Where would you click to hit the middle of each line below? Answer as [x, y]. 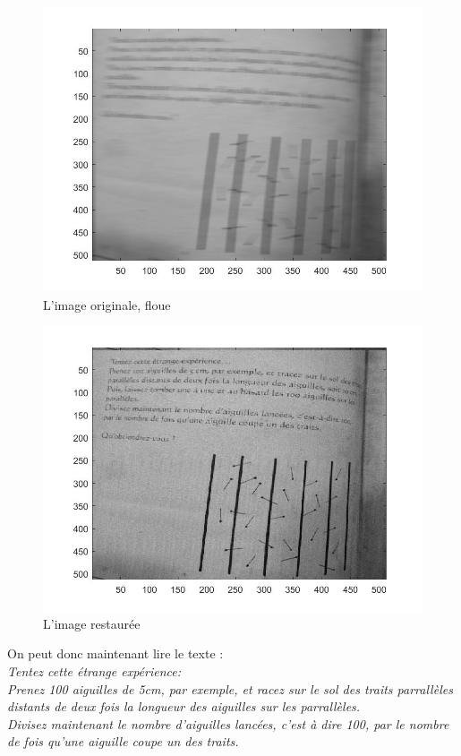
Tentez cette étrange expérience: [94, 670]
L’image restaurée [92, 623]
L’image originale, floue [107, 304]
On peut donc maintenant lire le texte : [115, 653]
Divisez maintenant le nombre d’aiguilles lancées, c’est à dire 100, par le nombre [228, 723]
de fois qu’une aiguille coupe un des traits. [123, 741]
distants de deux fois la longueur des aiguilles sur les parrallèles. [184, 706]
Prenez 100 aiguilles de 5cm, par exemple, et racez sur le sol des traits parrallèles [230, 688]
